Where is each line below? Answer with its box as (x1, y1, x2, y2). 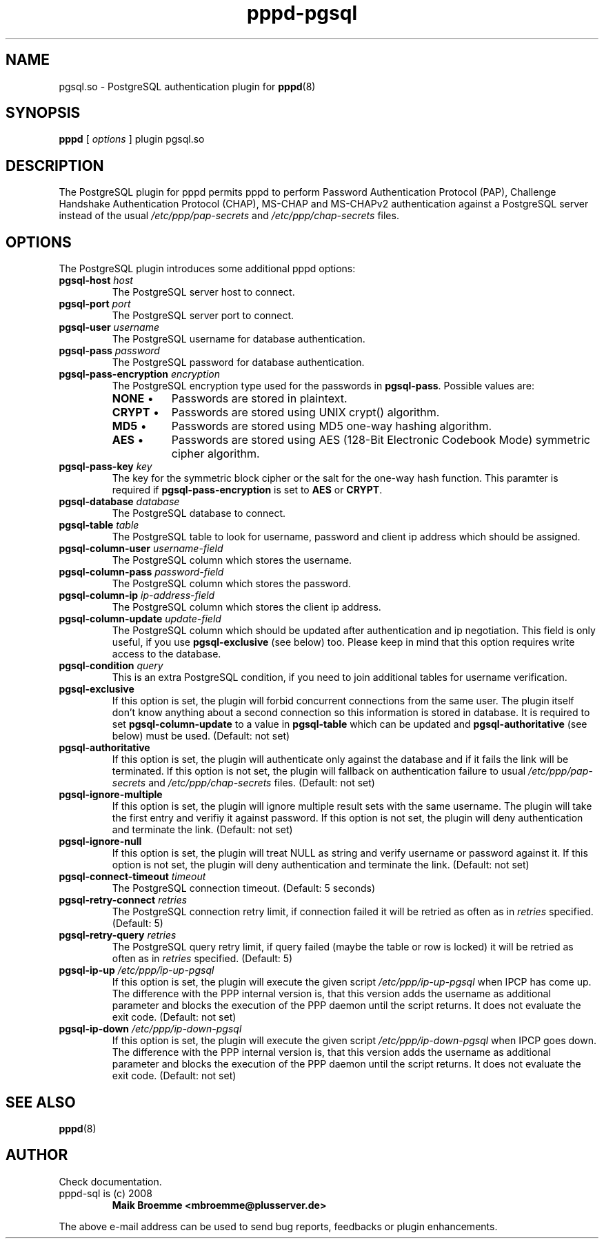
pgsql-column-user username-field (59, 542, 223, 555)
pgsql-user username (59, 321, 160, 334)
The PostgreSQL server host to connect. (112, 286, 295, 298)
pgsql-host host (59, 274, 133, 287)
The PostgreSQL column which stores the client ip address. (112, 601, 381, 613)
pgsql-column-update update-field (59, 613, 221, 625)
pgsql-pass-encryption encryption (59, 368, 220, 380)
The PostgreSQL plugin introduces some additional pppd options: (59, 263, 356, 275)
